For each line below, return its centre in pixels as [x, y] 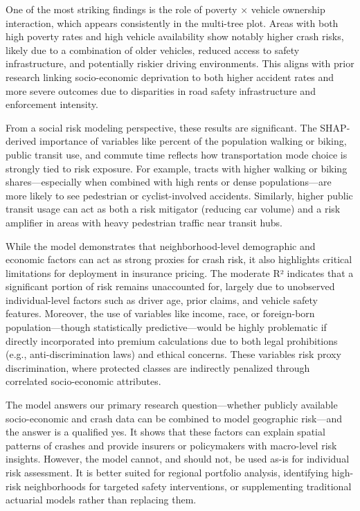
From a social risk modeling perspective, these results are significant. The [161, 127]
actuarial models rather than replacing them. [101, 500]
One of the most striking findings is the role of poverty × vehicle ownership [165, 9]
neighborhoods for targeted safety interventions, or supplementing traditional [188, 486]
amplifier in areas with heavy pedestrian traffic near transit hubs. [144, 222]
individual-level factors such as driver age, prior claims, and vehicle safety [162, 299]
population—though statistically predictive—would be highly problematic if [166, 327]
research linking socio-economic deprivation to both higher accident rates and [170, 77]
